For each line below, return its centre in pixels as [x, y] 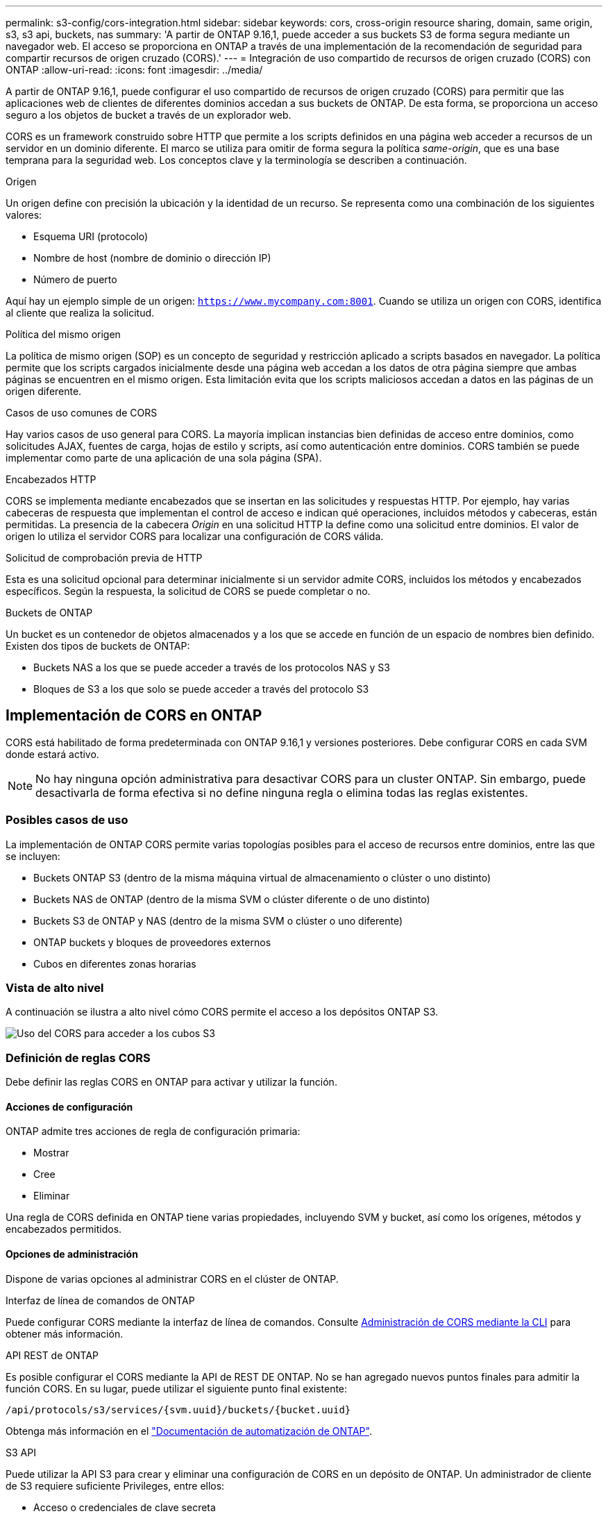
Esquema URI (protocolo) [91, 236]
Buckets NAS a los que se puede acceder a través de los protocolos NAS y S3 [212, 667]
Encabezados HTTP [51, 479]
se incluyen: [33, 856]
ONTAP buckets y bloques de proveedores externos [152, 942]
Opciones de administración [72, 1254]
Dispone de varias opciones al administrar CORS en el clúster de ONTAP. [172, 1279]
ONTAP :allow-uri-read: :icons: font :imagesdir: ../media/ [134, 70]
